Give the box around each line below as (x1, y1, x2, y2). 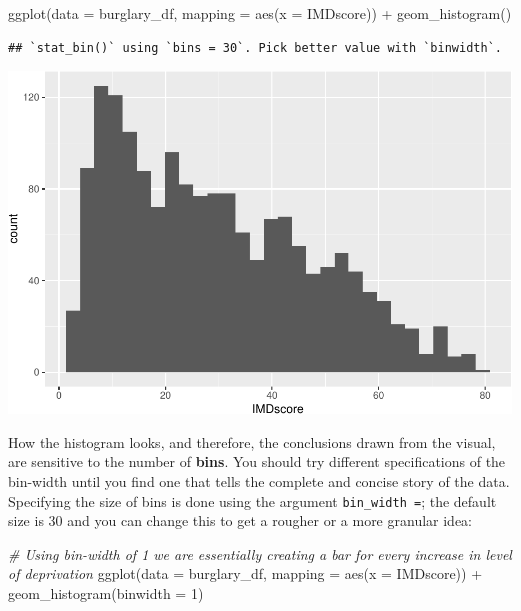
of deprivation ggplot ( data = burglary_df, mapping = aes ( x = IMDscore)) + (8, 563, 483, 584)
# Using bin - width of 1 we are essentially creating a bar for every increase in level (8, 543, 512, 564)
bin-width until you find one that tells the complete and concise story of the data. (8, 471, 510, 491)
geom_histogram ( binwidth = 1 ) (8, 583, 204, 604)
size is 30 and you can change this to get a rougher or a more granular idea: (8, 510, 472, 531)
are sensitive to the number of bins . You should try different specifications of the (8, 451, 506, 472)
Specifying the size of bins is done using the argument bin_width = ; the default (8, 490, 497, 511)
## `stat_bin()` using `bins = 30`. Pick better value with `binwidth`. (8, 40, 502, 55)
